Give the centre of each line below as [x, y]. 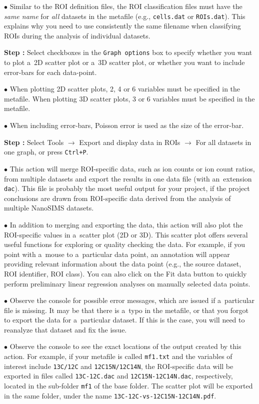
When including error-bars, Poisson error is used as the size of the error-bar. [127, 125]
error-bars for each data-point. [50, 72]
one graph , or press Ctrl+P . [46, 152]
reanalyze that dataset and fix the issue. [65, 329]
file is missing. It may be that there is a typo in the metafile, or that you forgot [126, 310]
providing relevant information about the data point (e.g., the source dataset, [123, 264]
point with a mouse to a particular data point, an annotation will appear [117, 254]
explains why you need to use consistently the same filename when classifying [122, 26]
